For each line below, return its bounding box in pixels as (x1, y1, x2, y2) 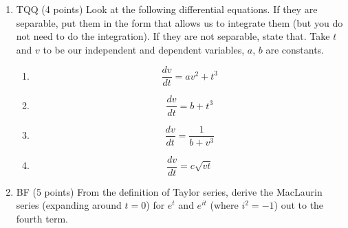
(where (210, 198, 239, 212)
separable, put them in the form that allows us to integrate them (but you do (16, 15, 343, 30)
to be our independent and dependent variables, (43, 42, 245, 56)
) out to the (274, 198, 324, 212)
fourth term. (16, 211, 68, 225)
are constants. (265, 42, 325, 56)
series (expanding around (16, 198, 122, 212)
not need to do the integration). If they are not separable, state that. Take (16, 29, 330, 43)
